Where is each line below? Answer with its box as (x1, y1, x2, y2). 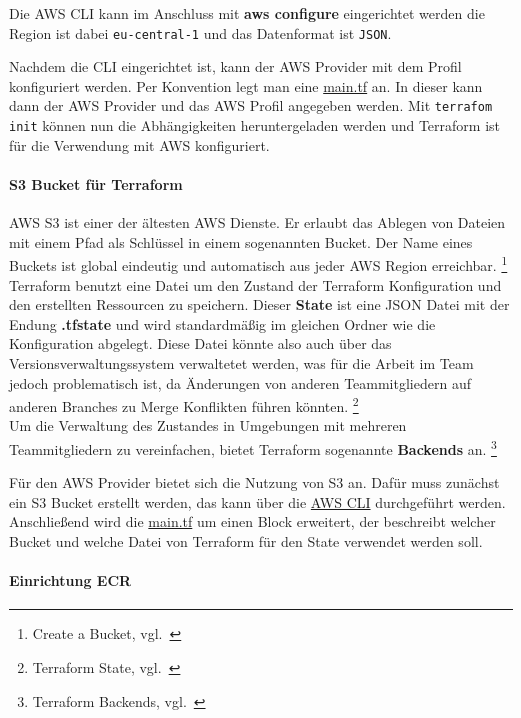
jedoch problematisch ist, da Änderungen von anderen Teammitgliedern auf (9, 372, 471, 393)
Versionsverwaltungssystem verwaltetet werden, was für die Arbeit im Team (9, 352, 474, 373)
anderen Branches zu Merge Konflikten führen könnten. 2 (9, 393, 359, 416)
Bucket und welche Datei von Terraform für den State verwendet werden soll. (9, 531, 483, 552)
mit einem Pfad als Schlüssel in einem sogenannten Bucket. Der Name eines (9, 231, 473, 252)
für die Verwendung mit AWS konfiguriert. (9, 134, 270, 155)
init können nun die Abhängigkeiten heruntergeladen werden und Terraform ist (9, 115, 501, 136)
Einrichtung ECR (9, 570, 132, 591)
